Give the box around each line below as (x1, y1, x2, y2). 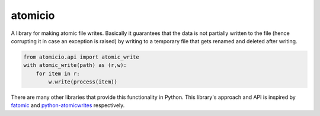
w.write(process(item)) (48, 79, 118, 85)
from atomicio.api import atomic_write (23, 53, 139, 60)
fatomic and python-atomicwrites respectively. (11, 102, 125, 109)
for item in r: (36, 70, 80, 77)
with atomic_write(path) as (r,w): (23, 62, 127, 69)
